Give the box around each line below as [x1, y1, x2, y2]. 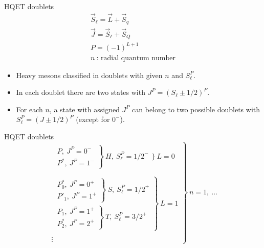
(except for [76, 114, 110, 125]
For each [16, 104, 43, 114]
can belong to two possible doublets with [132, 104, 260, 114]
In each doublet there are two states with [16, 87, 145, 97]
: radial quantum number [96, 54, 175, 62]
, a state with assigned [49, 104, 120, 114]
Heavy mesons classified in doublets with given [16, 69, 163, 80]
